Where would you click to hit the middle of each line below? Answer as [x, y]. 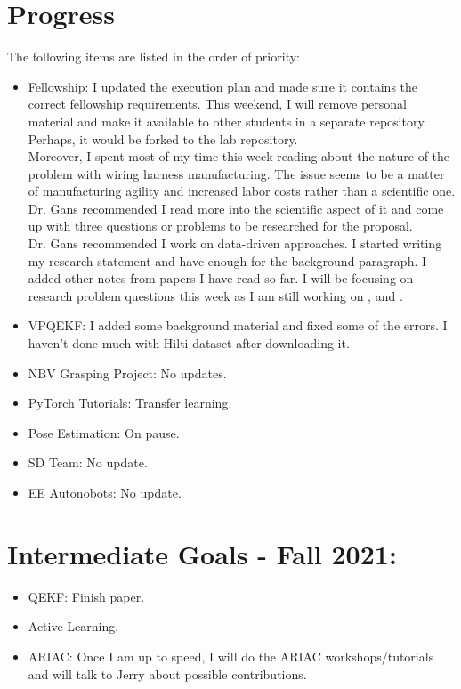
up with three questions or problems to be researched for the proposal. [220, 226]
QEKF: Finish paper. [86, 596]
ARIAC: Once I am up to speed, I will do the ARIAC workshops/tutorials [231, 656]
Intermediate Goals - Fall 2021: [202, 553]
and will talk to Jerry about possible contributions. [167, 673]
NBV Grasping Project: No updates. [127, 373]
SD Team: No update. [88, 462]
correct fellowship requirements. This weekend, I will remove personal [217, 104]
